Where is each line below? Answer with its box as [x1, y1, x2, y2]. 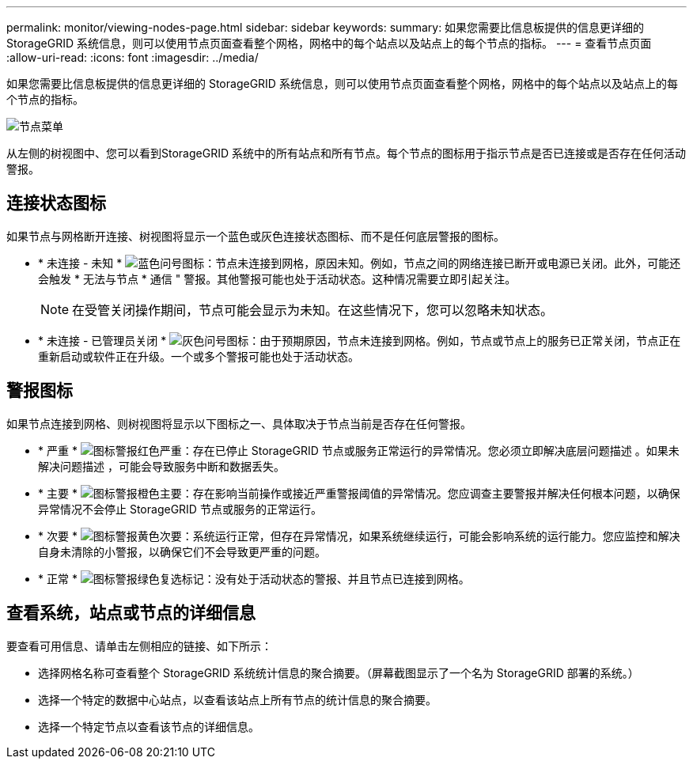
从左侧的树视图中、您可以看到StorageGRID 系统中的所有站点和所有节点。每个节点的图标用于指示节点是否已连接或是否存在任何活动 [6, 146, 686, 160]
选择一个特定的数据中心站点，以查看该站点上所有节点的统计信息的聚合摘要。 [38, 692, 437, 706]
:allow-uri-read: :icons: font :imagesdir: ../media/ [6, 51, 259, 64]
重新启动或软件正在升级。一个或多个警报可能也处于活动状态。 [38, 349, 359, 363]
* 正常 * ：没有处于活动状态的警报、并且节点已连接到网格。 [38, 571, 470, 585]
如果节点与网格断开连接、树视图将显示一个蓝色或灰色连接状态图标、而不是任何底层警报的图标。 [6, 229, 505, 243]
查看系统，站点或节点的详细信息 [6, 603, 256, 623]
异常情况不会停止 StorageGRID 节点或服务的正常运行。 [38, 502, 322, 516]
